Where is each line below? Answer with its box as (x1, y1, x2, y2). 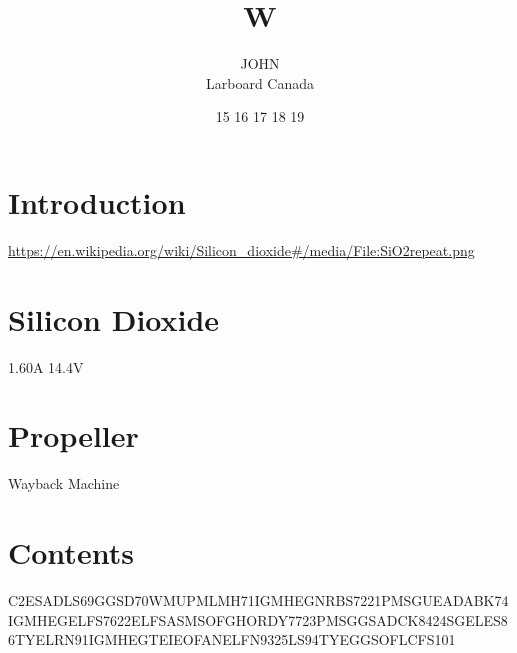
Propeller (8, 415, 139, 456)
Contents (8, 532, 134, 573)
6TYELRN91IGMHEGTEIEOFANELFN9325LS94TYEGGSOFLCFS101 (8, 629, 456, 650)
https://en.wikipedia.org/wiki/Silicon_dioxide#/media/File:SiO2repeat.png (8, 239, 475, 260)
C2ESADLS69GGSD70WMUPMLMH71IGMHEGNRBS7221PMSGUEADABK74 (8, 590, 509, 610)
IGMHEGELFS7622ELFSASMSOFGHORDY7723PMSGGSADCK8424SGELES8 (8, 609, 508, 630)
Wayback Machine (8, 473, 120, 494)
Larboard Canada (205, 72, 315, 93)
